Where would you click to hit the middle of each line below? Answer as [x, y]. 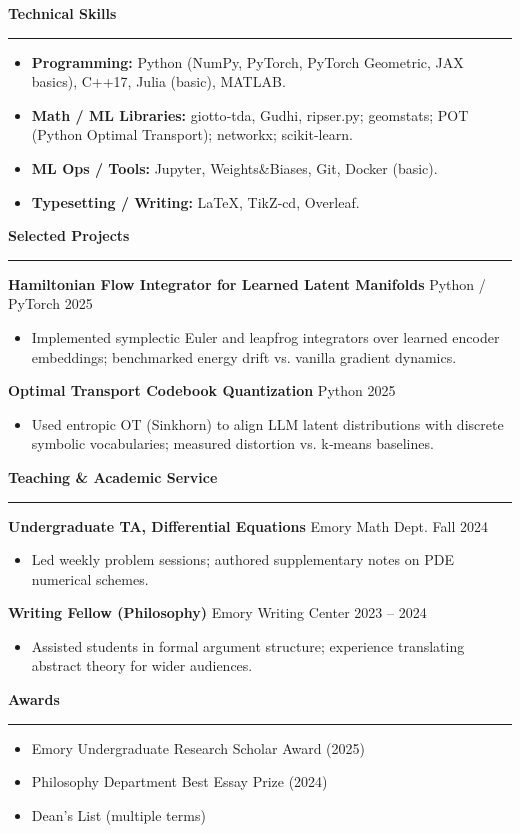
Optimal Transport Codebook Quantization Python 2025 [202, 390]
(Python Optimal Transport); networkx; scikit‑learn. [192, 134]
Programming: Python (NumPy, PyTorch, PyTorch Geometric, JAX [247, 61]
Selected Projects [69, 235]
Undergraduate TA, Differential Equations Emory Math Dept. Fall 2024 [248, 525]
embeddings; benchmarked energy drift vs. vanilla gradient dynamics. [244, 356]
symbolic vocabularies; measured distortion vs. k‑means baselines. [232, 443]
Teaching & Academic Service [113, 476]
